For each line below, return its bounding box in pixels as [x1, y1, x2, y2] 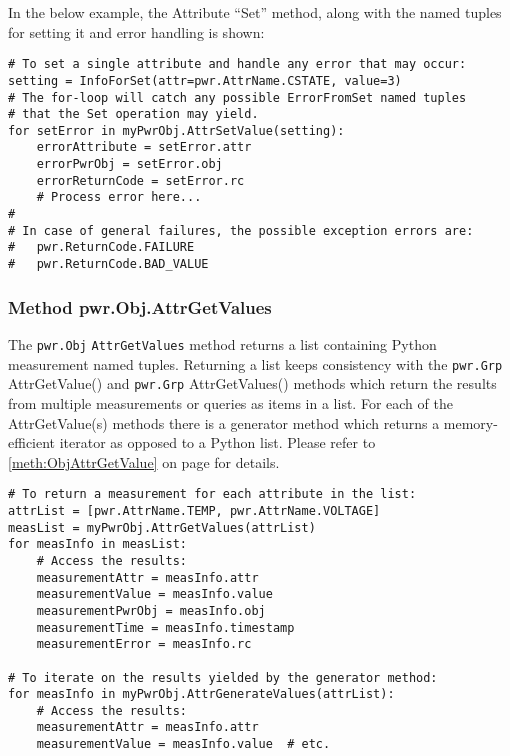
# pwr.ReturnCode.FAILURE [8, 240, 195, 255]
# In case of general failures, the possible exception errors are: [8, 223, 474, 238]
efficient [8, 432, 56, 453]
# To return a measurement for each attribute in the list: [8, 487, 417, 502]
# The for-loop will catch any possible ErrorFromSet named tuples [8, 90, 467, 105]
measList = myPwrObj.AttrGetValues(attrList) [8, 520, 316, 535]
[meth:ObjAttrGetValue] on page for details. [8, 451, 280, 472]
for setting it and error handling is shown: [8, 21, 265, 42]
